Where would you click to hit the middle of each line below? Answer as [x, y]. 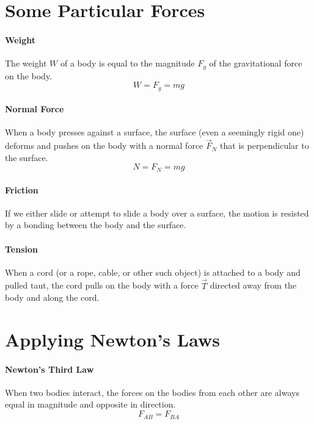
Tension [21, 249]
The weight [26, 63]
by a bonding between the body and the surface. [96, 225]
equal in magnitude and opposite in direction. [90, 404]
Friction [22, 189]
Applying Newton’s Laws [112, 339]
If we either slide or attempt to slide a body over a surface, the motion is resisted [157, 213]
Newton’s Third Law [49, 369]
